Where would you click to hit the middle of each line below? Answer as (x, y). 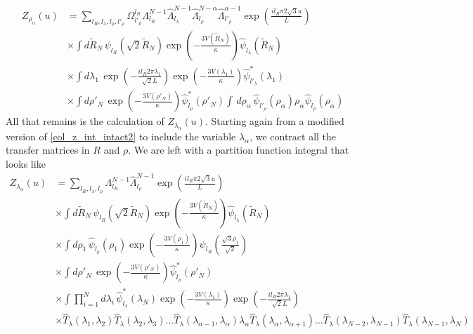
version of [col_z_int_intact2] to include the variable (121, 136)
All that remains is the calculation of (85, 121)
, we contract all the (293, 136)
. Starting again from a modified (275, 121)
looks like (26, 164)
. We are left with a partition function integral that (239, 150)
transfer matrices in (48, 150)
